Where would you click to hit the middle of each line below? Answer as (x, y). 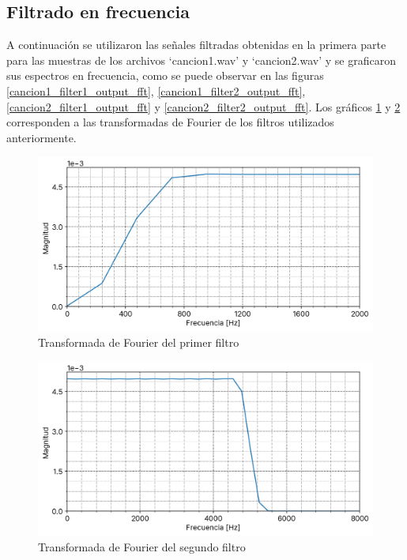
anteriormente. (41, 137)
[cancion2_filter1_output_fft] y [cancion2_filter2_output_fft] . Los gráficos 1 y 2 (203, 106)
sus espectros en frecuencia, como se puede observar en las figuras (165, 75)
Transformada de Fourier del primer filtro (139, 342)
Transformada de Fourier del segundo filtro (142, 546)
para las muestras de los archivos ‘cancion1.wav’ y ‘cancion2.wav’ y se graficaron (201, 60)
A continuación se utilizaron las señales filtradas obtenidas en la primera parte (196, 45)
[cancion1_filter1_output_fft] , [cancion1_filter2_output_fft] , (156, 90)
